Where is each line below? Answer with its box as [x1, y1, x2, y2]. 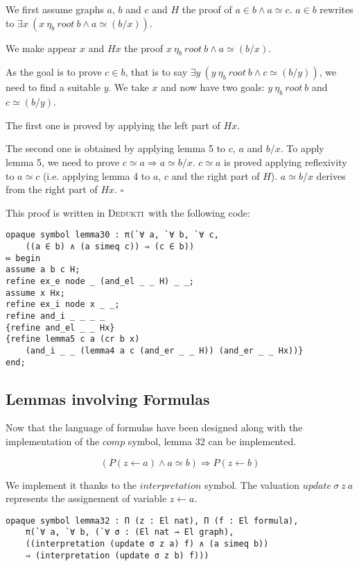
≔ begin [6, 253, 41, 263]
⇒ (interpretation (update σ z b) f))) [25, 550, 209, 560]
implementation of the [6, 434, 100, 449]
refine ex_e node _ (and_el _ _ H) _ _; [6, 276, 195, 286]
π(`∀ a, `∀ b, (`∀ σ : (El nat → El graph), [25, 527, 234, 538]
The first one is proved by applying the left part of [6, 117, 220, 132]
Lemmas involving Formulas [6, 388, 210, 409]
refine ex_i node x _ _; [6, 299, 120, 310]
